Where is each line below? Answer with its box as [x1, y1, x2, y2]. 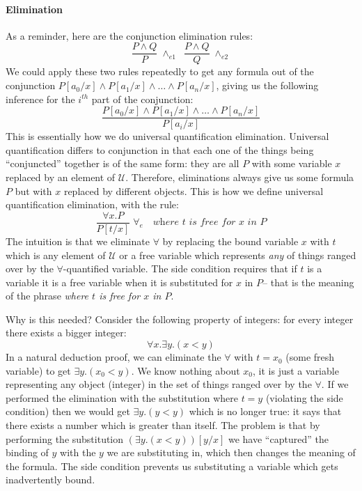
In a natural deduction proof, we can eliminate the [6, 350, 221, 364]
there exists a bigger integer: [6, 325, 127, 340]
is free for [99, 288, 141, 303]
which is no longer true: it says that [189, 404, 342, 419]
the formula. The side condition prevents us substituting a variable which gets [6, 458, 338, 473]
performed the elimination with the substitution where [6, 390, 238, 405]
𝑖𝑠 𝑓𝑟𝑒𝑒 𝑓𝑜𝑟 [189, 217, 236, 228]
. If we [321, 377, 349, 391]
